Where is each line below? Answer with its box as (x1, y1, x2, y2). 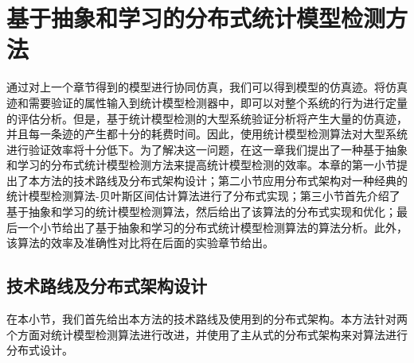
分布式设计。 (6, 342, 73, 358)
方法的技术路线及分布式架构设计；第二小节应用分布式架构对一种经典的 (39, 172, 408, 188)
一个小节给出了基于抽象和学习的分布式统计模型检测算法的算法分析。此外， (17, 218, 408, 235)
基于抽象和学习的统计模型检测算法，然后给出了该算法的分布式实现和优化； (6, 203, 396, 220)
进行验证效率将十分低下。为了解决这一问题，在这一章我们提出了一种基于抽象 (6, 141, 408, 157)
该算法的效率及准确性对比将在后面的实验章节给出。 (6, 234, 274, 251)
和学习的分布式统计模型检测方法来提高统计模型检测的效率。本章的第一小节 (6, 156, 396, 173)
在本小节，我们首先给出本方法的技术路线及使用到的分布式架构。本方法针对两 (6, 311, 408, 327)
